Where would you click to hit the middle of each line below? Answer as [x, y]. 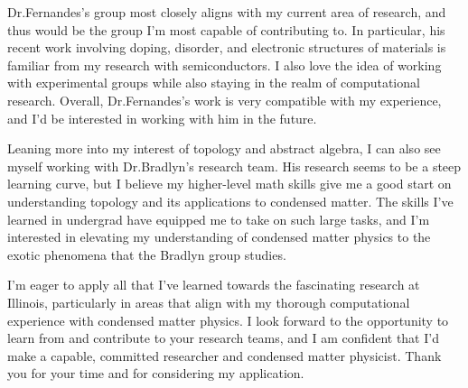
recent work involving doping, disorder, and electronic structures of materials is [227, 47]
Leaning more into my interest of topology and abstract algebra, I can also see [224, 148]
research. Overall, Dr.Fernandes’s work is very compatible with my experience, [225, 100]
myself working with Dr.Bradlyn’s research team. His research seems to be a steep [234, 166]
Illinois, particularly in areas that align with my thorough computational [209, 302]
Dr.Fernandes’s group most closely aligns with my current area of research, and [227, 12]
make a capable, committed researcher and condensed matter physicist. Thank [225, 355]
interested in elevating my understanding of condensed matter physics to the [219, 237]
